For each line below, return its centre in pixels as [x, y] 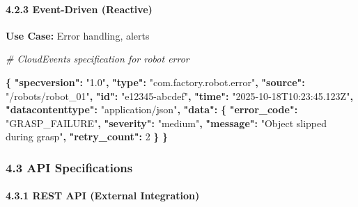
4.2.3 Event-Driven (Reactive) [79, 9]
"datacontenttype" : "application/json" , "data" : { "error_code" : [152, 109]
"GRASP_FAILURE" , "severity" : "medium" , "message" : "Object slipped [166, 123]
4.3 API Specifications [69, 167]
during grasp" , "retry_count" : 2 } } [87, 136]
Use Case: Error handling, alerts [78, 35]
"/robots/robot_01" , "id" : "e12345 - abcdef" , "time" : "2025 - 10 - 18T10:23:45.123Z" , [179, 96]
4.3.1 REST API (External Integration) [103, 196]
